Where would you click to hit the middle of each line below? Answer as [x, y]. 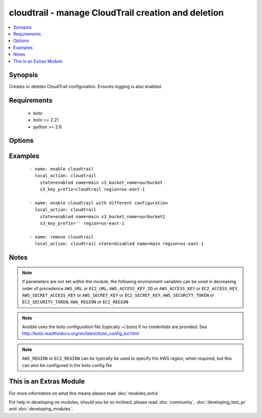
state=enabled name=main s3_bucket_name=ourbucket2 [102, 217]
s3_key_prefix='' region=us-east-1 [82, 223]
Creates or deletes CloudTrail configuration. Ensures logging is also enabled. [86, 87]
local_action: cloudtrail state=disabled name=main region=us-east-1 [119, 244]
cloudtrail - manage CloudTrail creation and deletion [116, 13]
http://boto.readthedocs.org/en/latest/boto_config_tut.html [81, 333]
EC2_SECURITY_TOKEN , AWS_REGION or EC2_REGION [75, 302]
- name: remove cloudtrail [62, 237]
